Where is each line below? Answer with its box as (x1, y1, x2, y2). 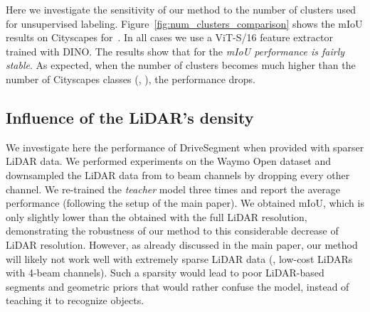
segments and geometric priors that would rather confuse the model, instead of (6, 279, 349, 294)
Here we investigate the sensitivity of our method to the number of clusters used (6, 2, 356, 16)
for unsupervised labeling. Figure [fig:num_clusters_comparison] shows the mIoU (6, 16, 363, 31)
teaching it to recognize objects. (6, 293, 144, 308)
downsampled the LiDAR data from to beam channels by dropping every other (6, 167, 350, 182)
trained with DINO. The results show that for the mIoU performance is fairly (6, 43, 345, 58)
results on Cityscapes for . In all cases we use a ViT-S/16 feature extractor (6, 30, 333, 45)
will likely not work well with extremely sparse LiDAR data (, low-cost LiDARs (6, 251, 353, 266)
